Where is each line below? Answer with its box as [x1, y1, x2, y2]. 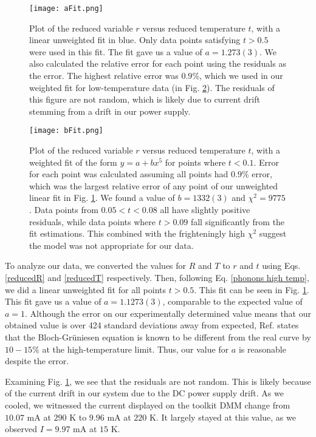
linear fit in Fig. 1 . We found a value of [29, 191, 175, 204]
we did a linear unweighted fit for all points [5, 283, 167, 296]
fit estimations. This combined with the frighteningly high [29, 227, 245, 240]
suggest [259, 227, 287, 240]
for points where [165, 155, 226, 168]
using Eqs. [262, 259, 301, 272]
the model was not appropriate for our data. [29, 239, 194, 251]
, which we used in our [199, 69, 283, 82]
